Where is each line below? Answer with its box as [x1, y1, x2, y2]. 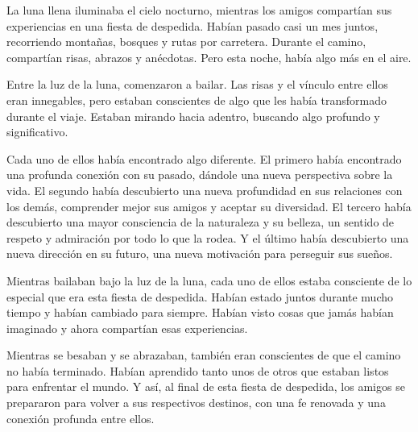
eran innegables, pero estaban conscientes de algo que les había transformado [6, 91, 387, 108]
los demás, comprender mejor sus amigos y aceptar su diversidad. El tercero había [6, 197, 412, 214]
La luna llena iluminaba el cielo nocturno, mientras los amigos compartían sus [6, 2, 392, 18]
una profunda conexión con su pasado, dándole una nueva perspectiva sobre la [6, 166, 393, 183]
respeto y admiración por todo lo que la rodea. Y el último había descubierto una [6, 229, 409, 246]
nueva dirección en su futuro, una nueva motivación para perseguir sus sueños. [6, 245, 393, 262]
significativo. [6, 123, 68, 140]
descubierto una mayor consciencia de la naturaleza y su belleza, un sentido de [6, 214, 395, 231]
